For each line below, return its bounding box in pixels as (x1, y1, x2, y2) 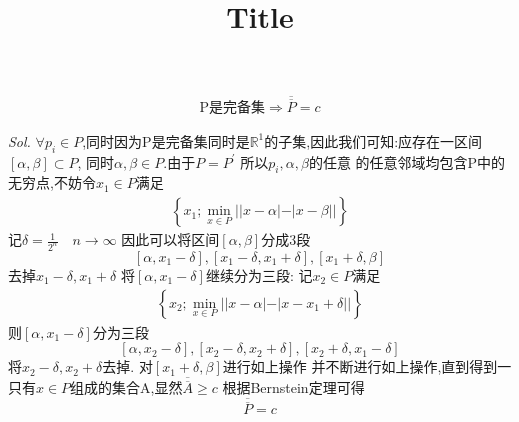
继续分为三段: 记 (205, 264, 313, 285)
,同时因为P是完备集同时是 (82, 130, 250, 151)
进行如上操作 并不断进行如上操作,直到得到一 (222, 356, 512, 377)
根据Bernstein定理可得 (222, 377, 365, 398)
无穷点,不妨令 (8, 172, 96, 193)
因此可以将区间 (121, 229, 220, 250)
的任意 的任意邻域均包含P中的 (308, 151, 506, 172)
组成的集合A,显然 (70, 377, 183, 398)
